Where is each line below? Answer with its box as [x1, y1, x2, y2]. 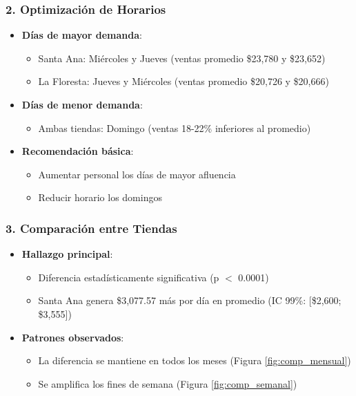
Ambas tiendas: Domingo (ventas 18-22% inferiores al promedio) [38, 120, 311, 135]
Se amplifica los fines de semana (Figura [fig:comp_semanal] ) [38, 376, 297, 390]
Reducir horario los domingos [38, 190, 162, 205]
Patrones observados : [21, 330, 124, 344]
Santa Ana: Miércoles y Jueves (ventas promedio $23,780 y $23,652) [38, 50, 326, 65]
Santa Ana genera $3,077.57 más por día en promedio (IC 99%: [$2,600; [38, 293, 342, 308]
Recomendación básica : [21, 144, 134, 158]
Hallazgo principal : [21, 247, 113, 261]
